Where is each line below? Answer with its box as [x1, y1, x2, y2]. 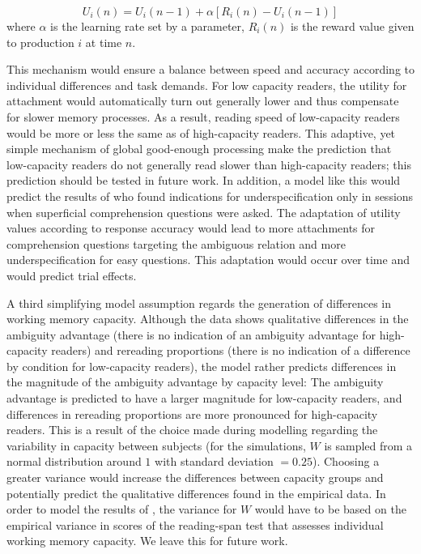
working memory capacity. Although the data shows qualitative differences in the [6, 310, 409, 327]
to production [6, 33, 74, 50]
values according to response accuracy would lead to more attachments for [6, 219, 376, 237]
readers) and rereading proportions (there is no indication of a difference [51, 342, 410, 359]
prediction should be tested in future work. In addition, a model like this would [6, 172, 401, 189]
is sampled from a [324, 437, 413, 454]
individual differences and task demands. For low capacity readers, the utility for [6, 76, 407, 93]
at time [85, 33, 122, 50]
